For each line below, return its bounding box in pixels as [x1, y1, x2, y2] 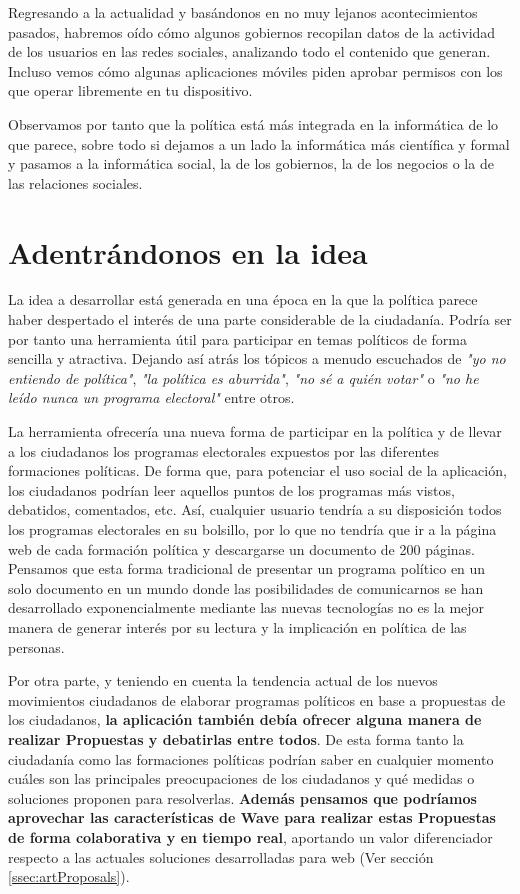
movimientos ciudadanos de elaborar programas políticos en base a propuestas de [8, 689, 506, 710]
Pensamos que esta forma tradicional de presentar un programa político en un [8, 558, 486, 579]
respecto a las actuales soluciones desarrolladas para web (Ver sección [8, 846, 434, 867]
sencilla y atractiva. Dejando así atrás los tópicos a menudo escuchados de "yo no [8, 348, 506, 369]
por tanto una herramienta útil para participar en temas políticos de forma [8, 328, 467, 349]
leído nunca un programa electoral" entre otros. [8, 387, 295, 408]
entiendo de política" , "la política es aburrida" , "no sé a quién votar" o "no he [8, 367, 479, 388]
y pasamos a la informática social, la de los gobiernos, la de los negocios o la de [8, 153, 494, 174]
